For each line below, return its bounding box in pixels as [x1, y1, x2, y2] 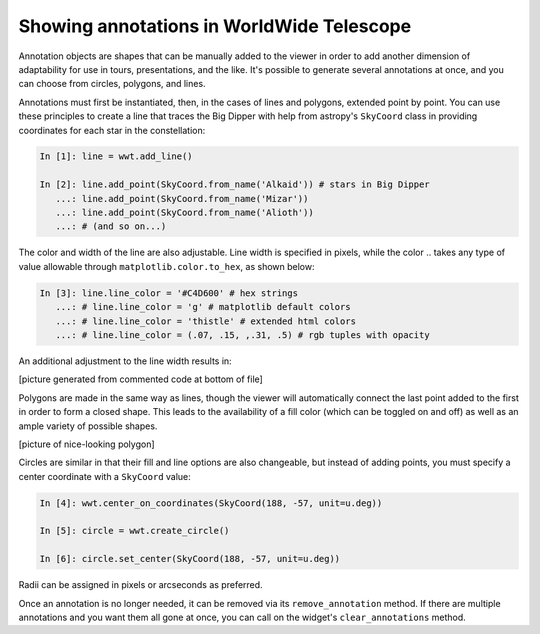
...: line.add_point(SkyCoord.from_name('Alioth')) [55, 207, 314, 219]
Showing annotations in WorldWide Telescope [18, 15, 412, 37]
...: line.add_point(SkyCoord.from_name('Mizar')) [55, 193, 309, 204]
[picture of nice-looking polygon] [18, 438, 155, 450]
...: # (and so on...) [55, 221, 167, 232]
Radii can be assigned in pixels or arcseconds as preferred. [18, 579, 264, 591]
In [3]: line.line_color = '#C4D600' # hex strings [39, 287, 299, 299]
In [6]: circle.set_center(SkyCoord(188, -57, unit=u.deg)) [39, 553, 341, 565]
